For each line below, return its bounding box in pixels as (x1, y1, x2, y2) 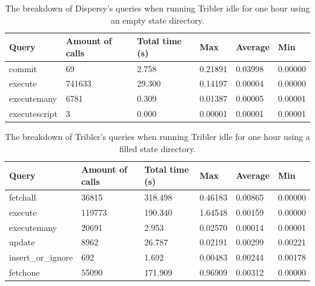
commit (9, 62, 37, 75)
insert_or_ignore (9, 251, 73, 264)
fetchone (9, 266, 40, 279)
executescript (9, 107, 58, 120)
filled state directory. (119, 142, 196, 155)
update (9, 236, 35, 248)
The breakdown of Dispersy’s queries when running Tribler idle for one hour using (5, 2, 310, 14)
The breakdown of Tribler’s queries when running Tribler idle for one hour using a (5, 130, 310, 143)
